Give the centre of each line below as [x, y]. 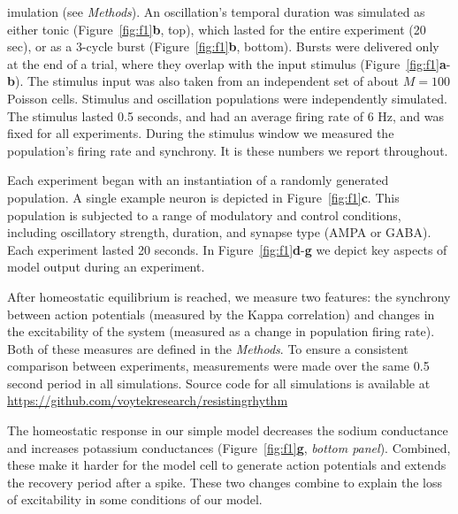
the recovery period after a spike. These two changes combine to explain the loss [225, 482]
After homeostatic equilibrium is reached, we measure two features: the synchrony [229, 296]
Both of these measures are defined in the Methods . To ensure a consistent [208, 348]
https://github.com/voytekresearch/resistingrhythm [148, 400]
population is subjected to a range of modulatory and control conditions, [204, 215]
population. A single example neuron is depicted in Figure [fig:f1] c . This [203, 197]
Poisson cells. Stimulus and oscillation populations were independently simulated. [227, 98]
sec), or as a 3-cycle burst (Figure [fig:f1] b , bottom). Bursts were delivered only [223, 46]
